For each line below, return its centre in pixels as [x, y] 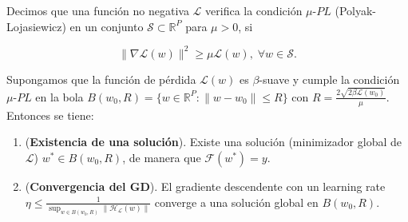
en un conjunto [107, 26]
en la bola [59, 96]
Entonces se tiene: [50, 115]
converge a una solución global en [236, 202]
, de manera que [162, 157]
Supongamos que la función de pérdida [101, 79]
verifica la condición [254, 10]
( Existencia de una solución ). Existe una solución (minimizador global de [213, 142]
